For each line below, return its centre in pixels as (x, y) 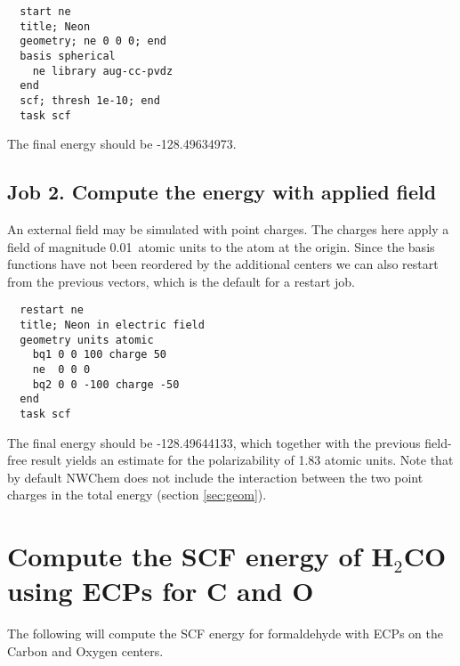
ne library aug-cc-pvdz (103, 71)
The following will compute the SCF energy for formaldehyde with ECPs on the (226, 634)
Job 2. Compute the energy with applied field (222, 192)
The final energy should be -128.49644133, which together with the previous (214, 442)
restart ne (52, 310)
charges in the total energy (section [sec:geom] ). (137, 495)
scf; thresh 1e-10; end (90, 100)
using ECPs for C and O (161, 591)
